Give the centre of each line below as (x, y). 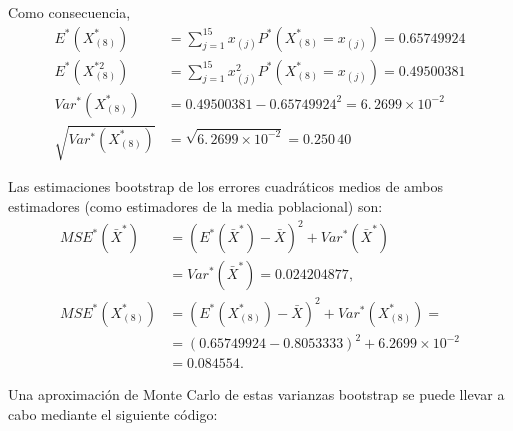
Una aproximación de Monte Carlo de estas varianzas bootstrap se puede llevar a (256, 394)
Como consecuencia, (69, 12)
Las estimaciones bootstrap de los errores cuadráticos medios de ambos (226, 186)
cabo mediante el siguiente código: (113, 413)
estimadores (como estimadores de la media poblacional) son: (195, 206)
